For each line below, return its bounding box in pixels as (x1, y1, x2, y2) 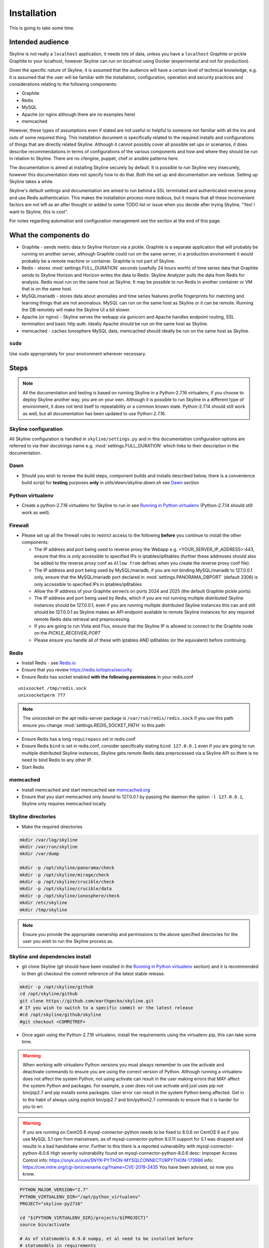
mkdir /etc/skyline (19, 900, 67, 906)
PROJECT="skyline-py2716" (19, 1201, 83, 1207)
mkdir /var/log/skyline (19, 837, 78, 843)
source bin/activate (19, 1222, 70, 1228)
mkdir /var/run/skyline (19, 844, 78, 850)
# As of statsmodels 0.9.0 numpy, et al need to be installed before (19, 1236, 193, 1242)
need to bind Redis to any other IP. (21, 757, 93, 763)
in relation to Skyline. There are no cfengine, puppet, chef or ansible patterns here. (9, 155, 179, 161)
